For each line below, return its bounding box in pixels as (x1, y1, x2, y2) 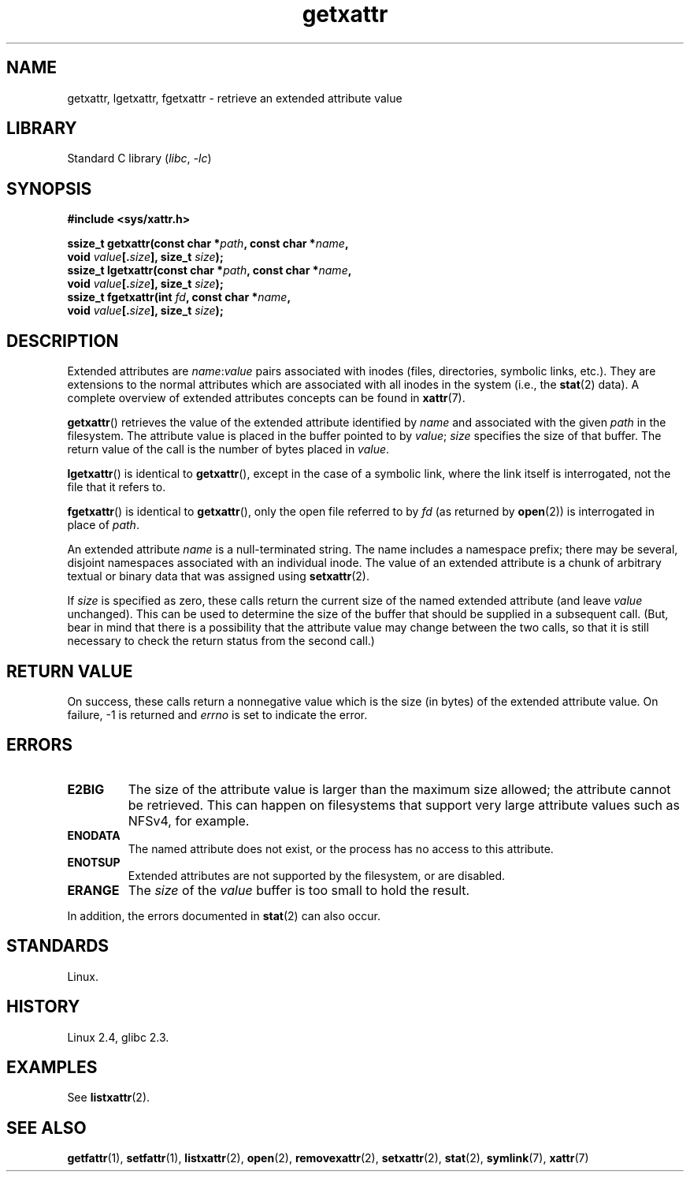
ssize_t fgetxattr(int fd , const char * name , (67, 290, 291, 304)
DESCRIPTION (6, 330, 119, 351)
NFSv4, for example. (128, 812, 250, 829)
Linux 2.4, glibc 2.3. (67, 1030, 169, 1044)
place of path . (67, 518, 139, 532)
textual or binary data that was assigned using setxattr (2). (67, 569, 369, 583)
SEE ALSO (6, 1117, 87, 1138)
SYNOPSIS (6, 178, 92, 199)
